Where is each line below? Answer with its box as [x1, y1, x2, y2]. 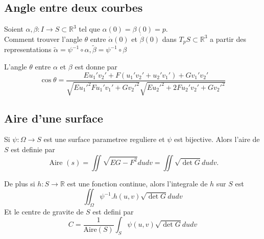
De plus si [4, 178, 35, 188]
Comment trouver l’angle [4, 33, 82, 44]
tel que [79, 23, 100, 34]
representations [4, 44, 52, 55]
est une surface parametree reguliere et [43, 134, 165, 145]
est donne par [75, 61, 117, 72]
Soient [4, 23, 23, 34]
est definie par [11, 144, 55, 154]
